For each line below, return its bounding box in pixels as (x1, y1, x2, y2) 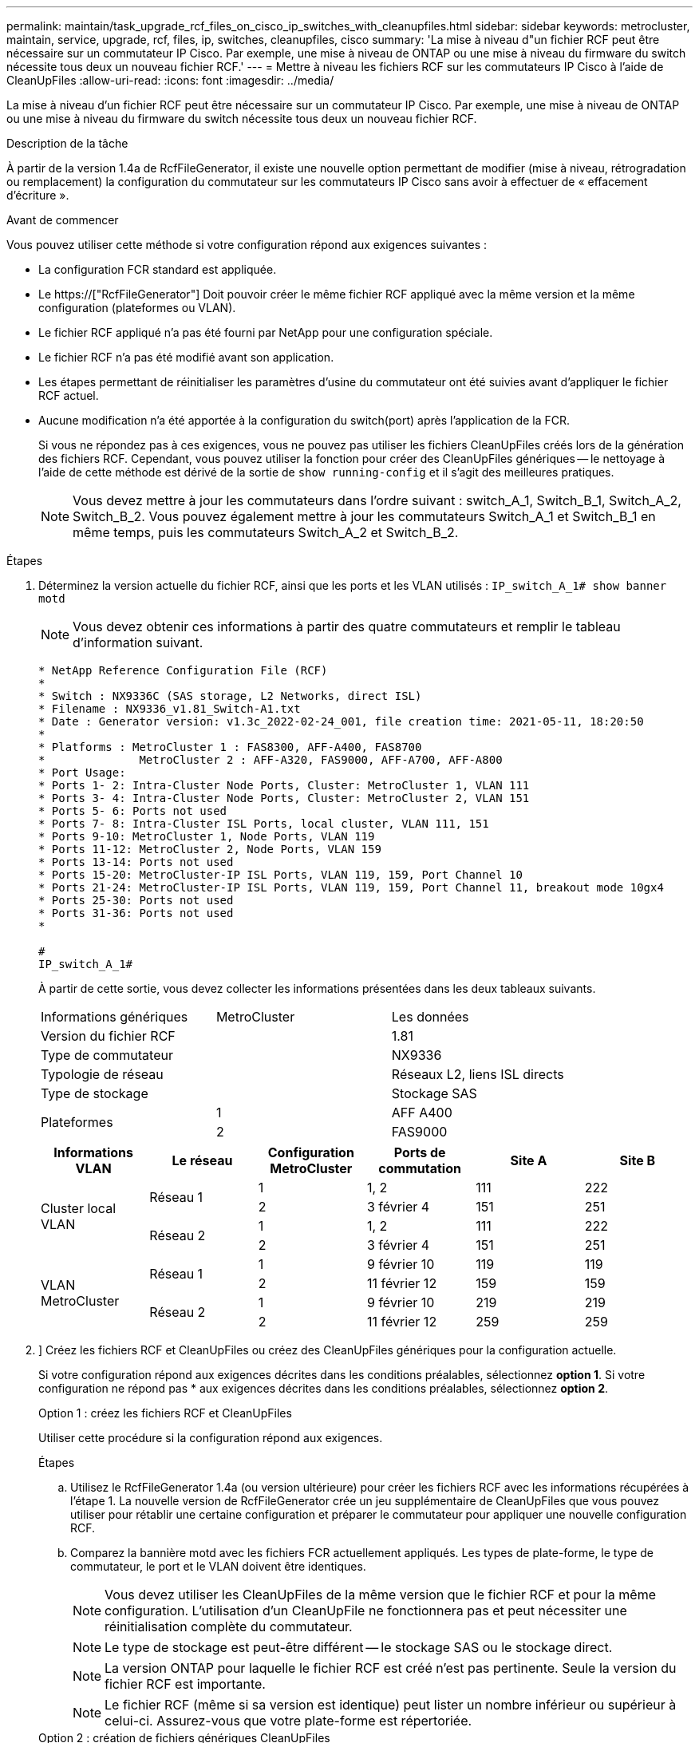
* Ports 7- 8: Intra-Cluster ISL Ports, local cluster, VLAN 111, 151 (38, 817, 489, 830)
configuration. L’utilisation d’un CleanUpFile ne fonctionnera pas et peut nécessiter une (105, 1603, 627, 1618)
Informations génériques (41, 1009, 188, 1025)
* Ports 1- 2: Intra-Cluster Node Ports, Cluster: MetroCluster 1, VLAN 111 (38, 779, 530, 792)
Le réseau (172, 1152, 233, 1168)
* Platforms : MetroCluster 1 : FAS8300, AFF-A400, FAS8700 (38, 741, 422, 753)
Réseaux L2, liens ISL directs (391, 1066, 564, 1082)
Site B (619, 1152, 656, 1168)
